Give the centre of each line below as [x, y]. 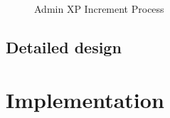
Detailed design [64, 47]
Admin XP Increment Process [99, 9]
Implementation [85, 99]
